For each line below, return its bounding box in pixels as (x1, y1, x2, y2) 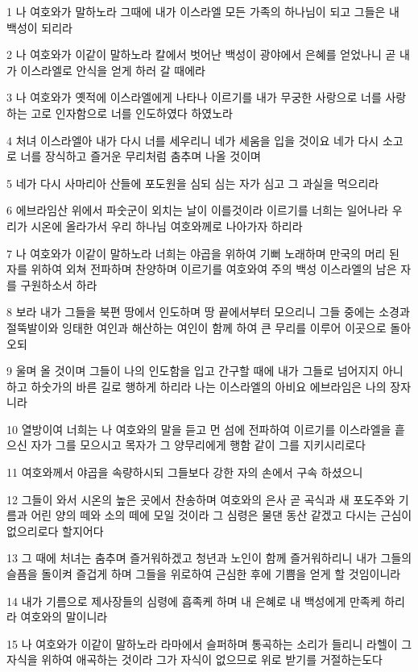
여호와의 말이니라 (20, 608, 108, 625)
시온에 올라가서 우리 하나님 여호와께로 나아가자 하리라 (31, 217, 303, 234)
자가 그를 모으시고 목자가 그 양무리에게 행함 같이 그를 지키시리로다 (31, 436, 366, 453)
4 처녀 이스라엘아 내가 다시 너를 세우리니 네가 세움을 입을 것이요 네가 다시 (6, 131, 379, 148)
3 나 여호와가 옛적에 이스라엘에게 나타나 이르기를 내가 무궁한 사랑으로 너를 (6, 89, 382, 106)
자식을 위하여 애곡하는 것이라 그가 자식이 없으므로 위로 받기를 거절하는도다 (6, 651, 383, 668)
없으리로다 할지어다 (6, 522, 104, 539)
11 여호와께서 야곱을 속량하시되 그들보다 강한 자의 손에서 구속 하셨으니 (6, 464, 363, 481)
